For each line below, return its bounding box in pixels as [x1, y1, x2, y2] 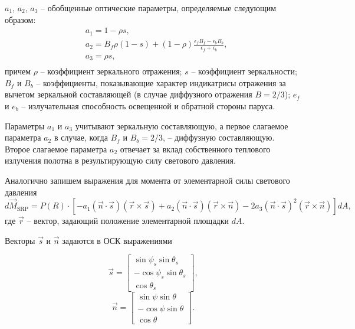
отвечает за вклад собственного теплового [120, 142, 271, 155]
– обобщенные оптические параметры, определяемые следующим [41, 2, 277, 14]
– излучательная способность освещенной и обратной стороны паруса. [21, 99, 275, 112]
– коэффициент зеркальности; [191, 65, 297, 77]
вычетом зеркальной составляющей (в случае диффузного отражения [5, 88, 252, 100]
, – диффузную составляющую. [162, 131, 275, 144]
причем [5, 65, 31, 77]
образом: [5, 13, 36, 25]
